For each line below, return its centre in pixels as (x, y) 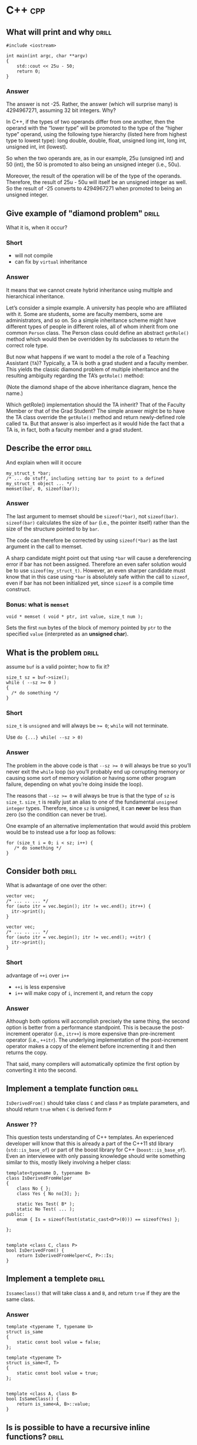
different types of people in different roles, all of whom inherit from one (92, 326)
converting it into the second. (42, 1070)
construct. (19, 589)
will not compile (34, 256)
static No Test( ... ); (46, 1209)
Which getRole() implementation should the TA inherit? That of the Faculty (96, 404)
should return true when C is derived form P (59, 1109)
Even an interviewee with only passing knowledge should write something (96, 1156)
